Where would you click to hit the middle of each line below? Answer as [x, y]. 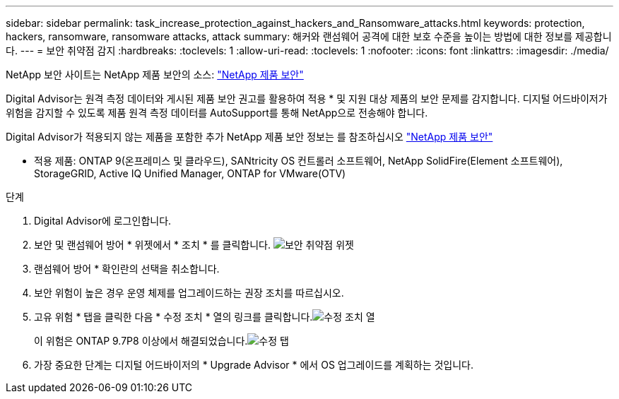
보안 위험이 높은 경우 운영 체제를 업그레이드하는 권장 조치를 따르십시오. [189, 293]
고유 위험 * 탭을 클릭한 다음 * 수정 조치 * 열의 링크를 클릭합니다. [173, 317]
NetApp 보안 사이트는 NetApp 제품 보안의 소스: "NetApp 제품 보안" [155, 75]
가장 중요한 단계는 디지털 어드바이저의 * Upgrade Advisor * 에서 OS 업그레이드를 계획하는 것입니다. [254, 365]
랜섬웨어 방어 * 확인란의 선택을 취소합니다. [127, 269]
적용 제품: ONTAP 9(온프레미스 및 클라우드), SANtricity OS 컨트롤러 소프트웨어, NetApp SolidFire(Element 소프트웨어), [299, 161]
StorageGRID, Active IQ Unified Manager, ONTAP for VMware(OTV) [190, 173]
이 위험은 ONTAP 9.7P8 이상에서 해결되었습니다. [141, 341]
